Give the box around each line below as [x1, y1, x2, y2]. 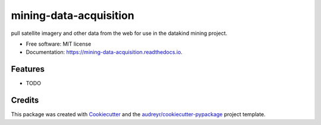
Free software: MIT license [26, 40, 92, 47]
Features [11, 64, 45, 74]
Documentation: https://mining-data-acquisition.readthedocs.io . [26, 49, 182, 56]
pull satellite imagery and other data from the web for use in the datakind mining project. [11, 30, 228, 37]
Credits [11, 95, 39, 105]
